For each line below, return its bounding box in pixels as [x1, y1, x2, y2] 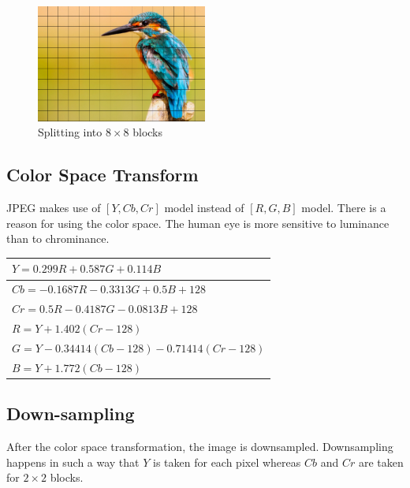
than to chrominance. [6, 230, 110, 247]
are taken [358, 453, 404, 470]
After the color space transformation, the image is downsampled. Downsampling [6, 438, 393, 454]
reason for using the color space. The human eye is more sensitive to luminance [6, 214, 389, 231]
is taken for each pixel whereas [153, 453, 301, 470]
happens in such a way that [6, 453, 140, 470]
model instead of [164, 199, 244, 216]
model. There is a [301, 199, 386, 216]
